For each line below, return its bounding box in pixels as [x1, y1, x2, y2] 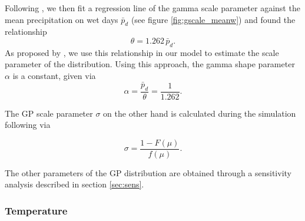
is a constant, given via [12, 69, 96, 81]
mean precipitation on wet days [5, 13, 118, 25]
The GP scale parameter [5, 107, 93, 119]
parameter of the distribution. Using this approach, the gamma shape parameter [5, 58, 295, 70]
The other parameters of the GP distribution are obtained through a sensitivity [5, 166, 291, 179]
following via [5, 118, 51, 131]
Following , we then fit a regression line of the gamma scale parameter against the [5, 2, 300, 14]
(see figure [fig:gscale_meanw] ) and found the [131, 13, 296, 25]
